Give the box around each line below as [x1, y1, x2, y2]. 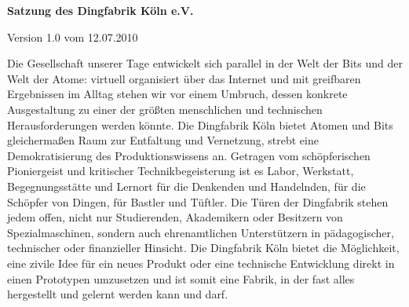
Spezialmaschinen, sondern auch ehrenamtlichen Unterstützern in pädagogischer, [7, 224, 394, 240]
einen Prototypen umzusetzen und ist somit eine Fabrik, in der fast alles [7, 270, 355, 287]
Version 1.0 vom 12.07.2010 [7, 28, 138, 45]
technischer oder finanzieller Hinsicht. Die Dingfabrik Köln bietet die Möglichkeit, [7, 239, 400, 256]
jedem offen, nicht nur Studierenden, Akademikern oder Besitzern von [7, 209, 343, 225]
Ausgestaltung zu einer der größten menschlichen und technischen [7, 101, 323, 117]
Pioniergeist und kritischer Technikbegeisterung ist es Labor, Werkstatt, [7, 163, 354, 179]
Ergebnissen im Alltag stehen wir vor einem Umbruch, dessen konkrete [7, 86, 348, 102]
